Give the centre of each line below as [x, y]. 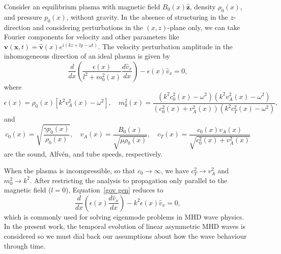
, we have [175, 170]
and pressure [23, 16]
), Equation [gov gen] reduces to [114, 190]
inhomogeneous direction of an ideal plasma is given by [87, 56]
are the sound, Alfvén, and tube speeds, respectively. [83, 154]
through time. [25, 245]
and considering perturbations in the [88, 27]
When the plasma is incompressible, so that [70, 170]
